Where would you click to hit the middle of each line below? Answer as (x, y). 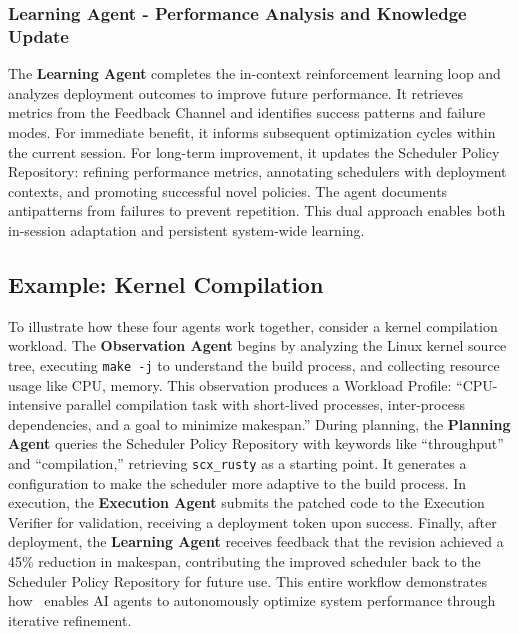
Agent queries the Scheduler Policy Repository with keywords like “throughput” (256, 443)
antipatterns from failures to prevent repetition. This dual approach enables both (257, 210)
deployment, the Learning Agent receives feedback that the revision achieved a (256, 541)
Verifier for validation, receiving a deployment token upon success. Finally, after (252, 521)
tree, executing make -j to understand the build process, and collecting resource (254, 364)
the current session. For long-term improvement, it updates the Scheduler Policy (254, 151)
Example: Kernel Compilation (166, 283)
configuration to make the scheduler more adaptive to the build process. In (237, 482)
